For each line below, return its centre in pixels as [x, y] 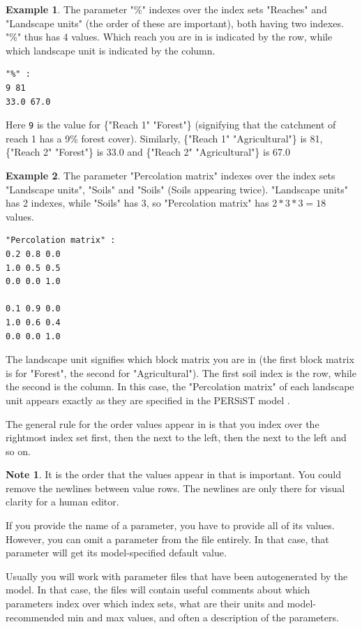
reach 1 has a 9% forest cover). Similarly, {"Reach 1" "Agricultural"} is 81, [164, 138]
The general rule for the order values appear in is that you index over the [163, 423]
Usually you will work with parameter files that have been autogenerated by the [177, 576]
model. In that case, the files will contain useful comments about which [158, 590]
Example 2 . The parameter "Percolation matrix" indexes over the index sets [171, 175]
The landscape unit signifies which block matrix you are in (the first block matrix [180, 359]
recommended [35, 617]
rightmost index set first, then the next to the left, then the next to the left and [176, 437]
